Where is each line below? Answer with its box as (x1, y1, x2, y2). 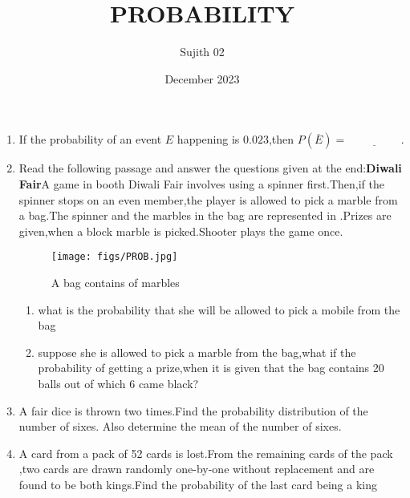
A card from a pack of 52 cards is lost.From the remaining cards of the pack (18, 444, 393, 461)
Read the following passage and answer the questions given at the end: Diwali (18, 160, 402, 176)
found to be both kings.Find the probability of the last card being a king (18, 476, 377, 492)
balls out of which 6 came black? (38, 375, 199, 391)
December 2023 (164, 70, 240, 87)
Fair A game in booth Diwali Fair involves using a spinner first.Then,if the (18, 175, 384, 192)
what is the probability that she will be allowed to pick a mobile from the (38, 301, 400, 318)
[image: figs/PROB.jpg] (51, 251, 178, 263)
